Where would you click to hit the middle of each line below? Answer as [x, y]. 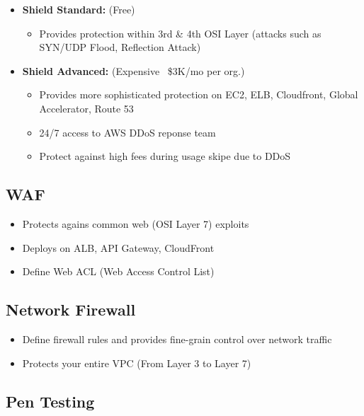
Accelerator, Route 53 [86, 108]
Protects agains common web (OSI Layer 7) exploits [136, 223]
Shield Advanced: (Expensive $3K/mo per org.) [133, 70]
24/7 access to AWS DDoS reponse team [127, 132]
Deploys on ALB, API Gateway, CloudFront [118, 247]
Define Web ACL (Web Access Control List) [118, 271]
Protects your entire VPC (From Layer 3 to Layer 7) [137, 363]
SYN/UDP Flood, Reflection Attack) [120, 47]
